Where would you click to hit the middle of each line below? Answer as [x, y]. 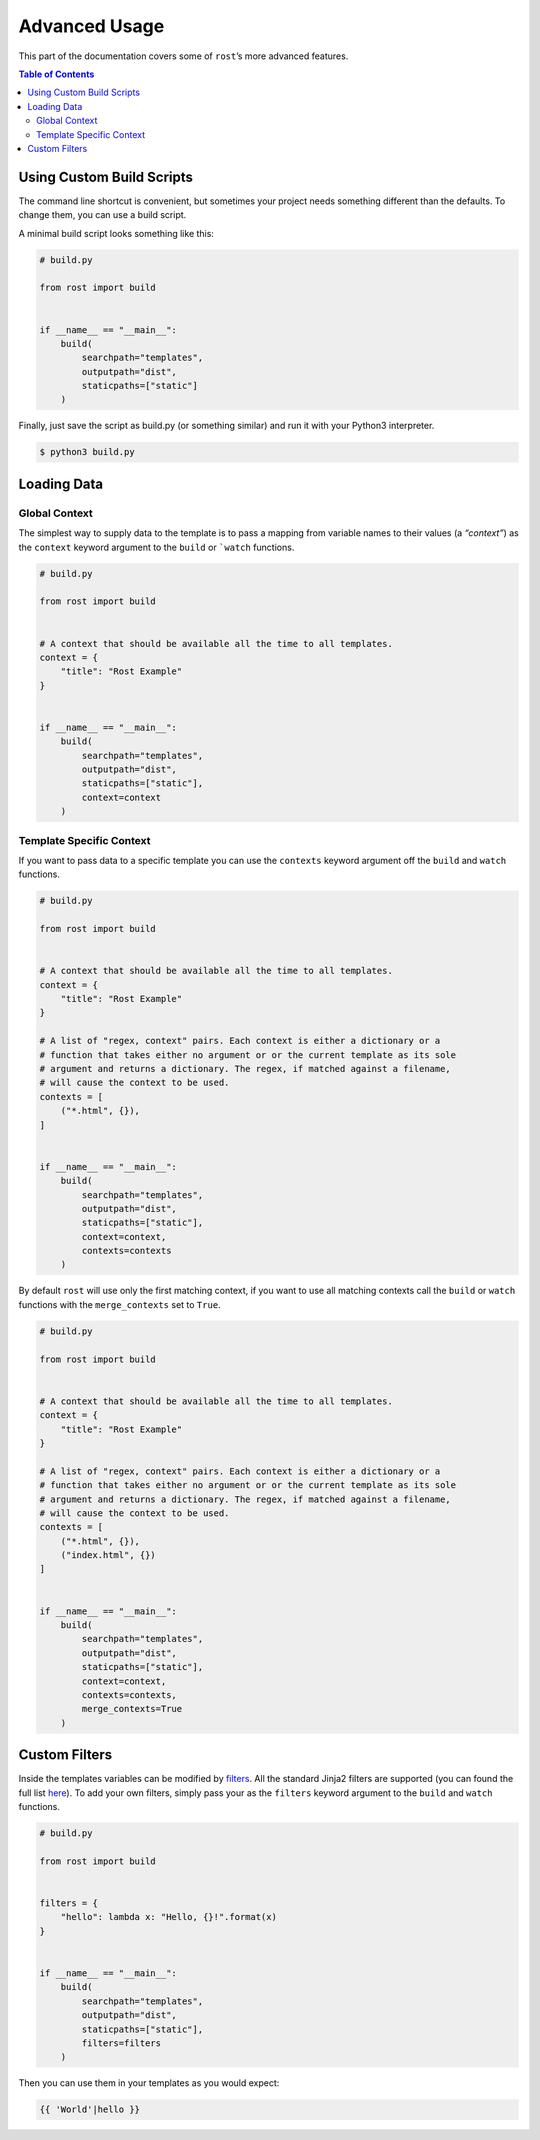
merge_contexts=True [132, 1709]
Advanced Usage [91, 26]
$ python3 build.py [87, 452]
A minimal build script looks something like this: [116, 233]
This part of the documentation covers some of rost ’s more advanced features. [183, 56]
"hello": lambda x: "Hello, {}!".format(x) [168, 1917]
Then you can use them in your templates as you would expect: [149, 2083]
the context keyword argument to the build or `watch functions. [156, 547]
